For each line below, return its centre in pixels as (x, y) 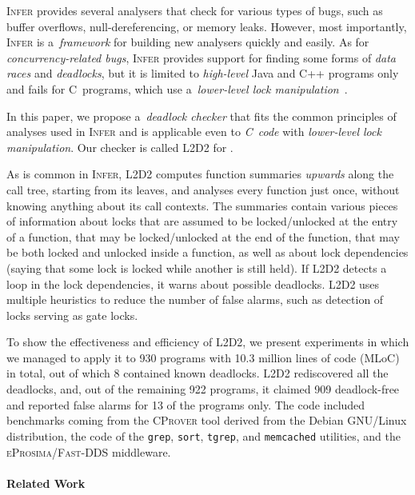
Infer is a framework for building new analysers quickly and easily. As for (188, 42)
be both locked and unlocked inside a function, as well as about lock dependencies (207, 252)
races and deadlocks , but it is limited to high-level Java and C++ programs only (203, 73)
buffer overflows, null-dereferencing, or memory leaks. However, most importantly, (207, 26)
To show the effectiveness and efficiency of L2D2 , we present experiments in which (208, 342)
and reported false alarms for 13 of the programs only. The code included (186, 404)
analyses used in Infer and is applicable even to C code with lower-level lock (194, 132)
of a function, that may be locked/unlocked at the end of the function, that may (203, 236)
